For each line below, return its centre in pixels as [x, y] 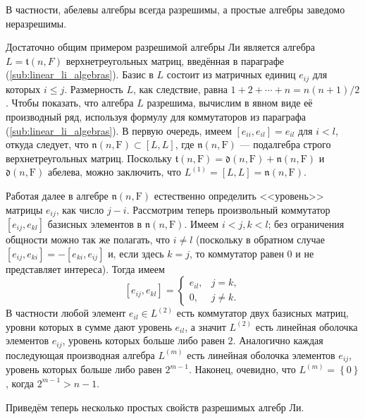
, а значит [205, 326]
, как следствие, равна [180, 89]
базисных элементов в [95, 224]
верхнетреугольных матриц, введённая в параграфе [175, 60]
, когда [20, 383]
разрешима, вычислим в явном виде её [230, 103]
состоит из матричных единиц [231, 74]
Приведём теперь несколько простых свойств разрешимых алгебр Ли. [155, 407]
